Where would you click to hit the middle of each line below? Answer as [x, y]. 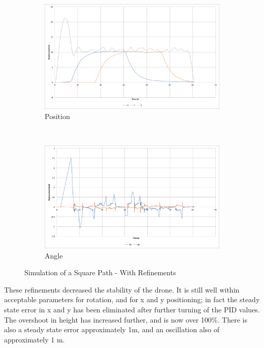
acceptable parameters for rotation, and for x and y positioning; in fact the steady [132, 299]
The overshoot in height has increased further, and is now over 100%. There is [126, 319]
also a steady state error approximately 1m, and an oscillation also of [112, 329]
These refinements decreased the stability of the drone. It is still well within [122, 289]
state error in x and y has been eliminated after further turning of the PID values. [132, 309]
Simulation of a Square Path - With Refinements [100, 272]
